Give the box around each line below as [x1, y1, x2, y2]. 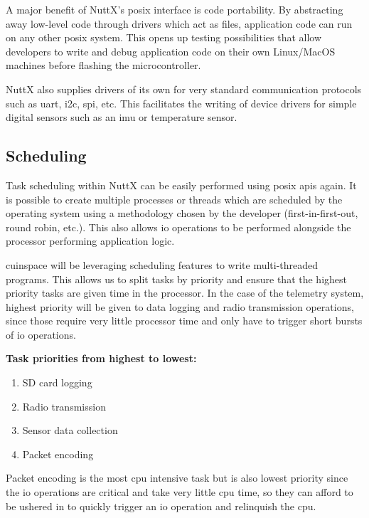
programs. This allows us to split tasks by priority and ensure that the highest [6, 271, 348, 286]
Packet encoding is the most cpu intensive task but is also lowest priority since [6, 470, 348, 485]
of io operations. [6, 327, 76, 342]
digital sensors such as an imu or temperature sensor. [6, 110, 237, 125]
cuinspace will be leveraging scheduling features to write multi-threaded [6, 257, 319, 272]
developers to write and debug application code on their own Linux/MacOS [6, 43, 336, 58]
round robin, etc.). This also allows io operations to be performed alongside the [6, 219, 351, 234]
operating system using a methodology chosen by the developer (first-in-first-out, [6, 206, 358, 221]
